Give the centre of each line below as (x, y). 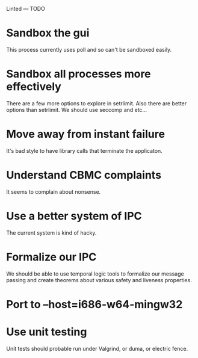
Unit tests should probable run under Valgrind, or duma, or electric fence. (97, 348)
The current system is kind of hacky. (51, 233)
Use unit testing (47, 332)
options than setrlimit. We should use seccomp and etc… (77, 110)
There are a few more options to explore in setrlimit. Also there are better (97, 103)
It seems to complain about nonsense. (54, 191)
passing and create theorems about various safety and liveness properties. (99, 280)
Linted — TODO (26, 9)
